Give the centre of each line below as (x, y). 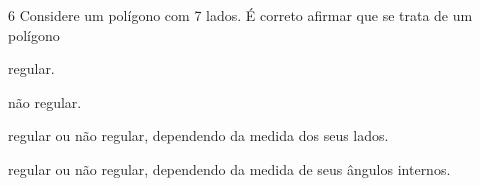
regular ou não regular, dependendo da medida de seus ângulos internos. (229, 168)
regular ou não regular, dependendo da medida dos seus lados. (198, 135)
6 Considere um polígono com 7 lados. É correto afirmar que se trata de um (240, 15)
